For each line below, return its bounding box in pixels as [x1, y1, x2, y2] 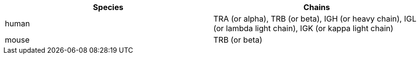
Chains [303, 2, 330, 12]
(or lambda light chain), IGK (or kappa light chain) [213, 23, 394, 33]
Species [93, 2, 123, 12]
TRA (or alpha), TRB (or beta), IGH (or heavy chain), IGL [213, 14, 417, 23]
